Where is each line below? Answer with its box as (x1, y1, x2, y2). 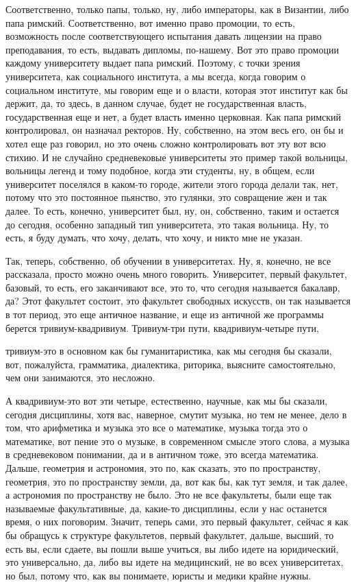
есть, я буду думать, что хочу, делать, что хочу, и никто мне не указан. (5, 230, 303, 245)
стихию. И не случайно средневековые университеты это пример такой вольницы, (5, 149, 348, 164)
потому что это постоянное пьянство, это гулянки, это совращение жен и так (5, 190, 327, 204)
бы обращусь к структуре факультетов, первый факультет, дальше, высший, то (5, 527, 334, 542)
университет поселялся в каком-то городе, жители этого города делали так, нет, (5, 176, 338, 191)
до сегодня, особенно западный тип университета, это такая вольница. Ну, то (5, 217, 329, 231)
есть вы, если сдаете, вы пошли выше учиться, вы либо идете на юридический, (5, 541, 339, 555)
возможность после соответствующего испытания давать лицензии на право (5, 29, 322, 43)
